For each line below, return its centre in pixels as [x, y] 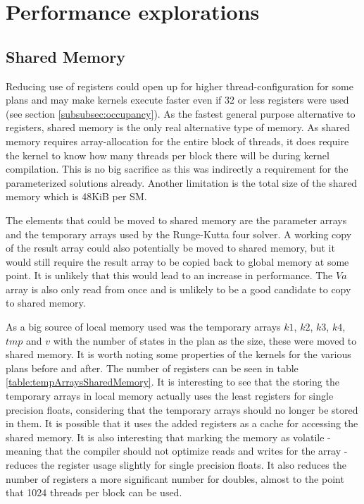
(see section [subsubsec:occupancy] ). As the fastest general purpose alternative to [181, 113]
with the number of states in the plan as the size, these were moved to [205, 340]
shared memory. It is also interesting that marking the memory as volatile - [168, 437]
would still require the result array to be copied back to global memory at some [177, 261]
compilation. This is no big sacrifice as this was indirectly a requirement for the [177, 169]
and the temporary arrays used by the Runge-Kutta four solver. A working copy [179, 234]
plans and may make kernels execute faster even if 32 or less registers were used [177, 100]
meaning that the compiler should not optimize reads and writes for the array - [177, 451]
